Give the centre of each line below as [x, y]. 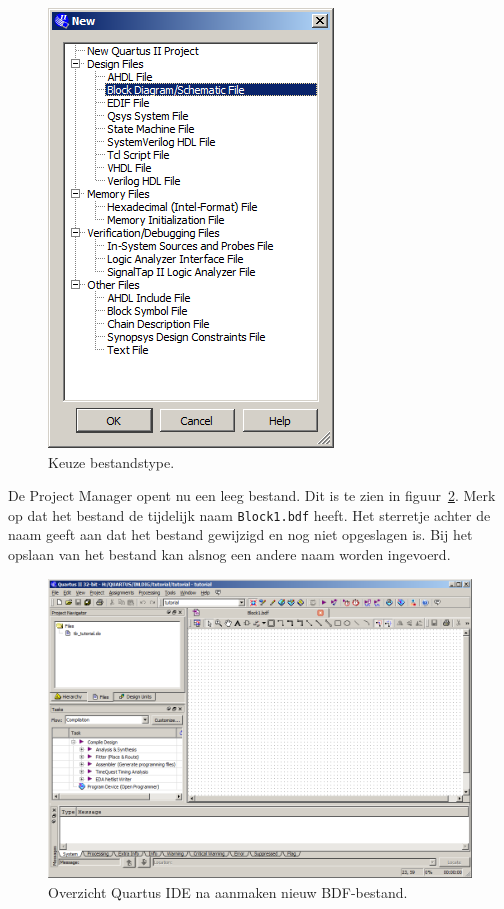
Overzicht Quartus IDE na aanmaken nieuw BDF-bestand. [228, 892]
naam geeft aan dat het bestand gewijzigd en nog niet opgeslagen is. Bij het [240, 534]
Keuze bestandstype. [111, 461]
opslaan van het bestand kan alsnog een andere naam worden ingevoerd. [229, 554]
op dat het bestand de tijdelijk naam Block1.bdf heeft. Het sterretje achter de [249, 514]
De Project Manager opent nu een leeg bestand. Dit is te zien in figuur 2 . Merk [252, 495]
